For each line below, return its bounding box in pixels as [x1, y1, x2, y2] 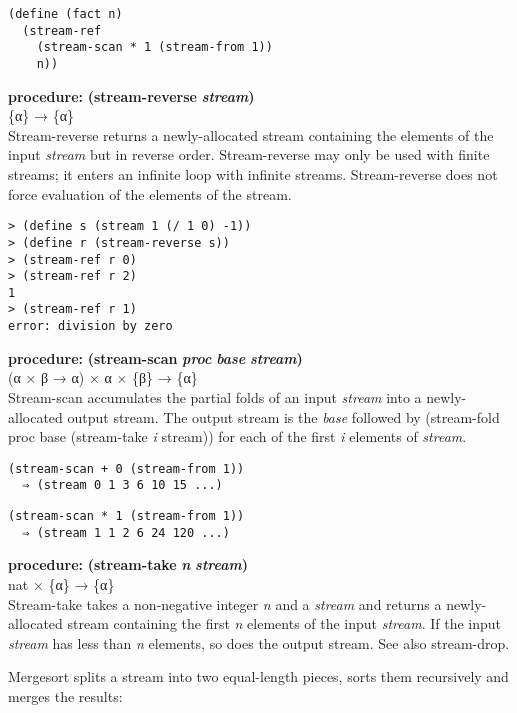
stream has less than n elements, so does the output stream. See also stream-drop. [8, 632, 510, 653]
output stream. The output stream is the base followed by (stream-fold [67, 406, 500, 427]
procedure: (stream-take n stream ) [8, 554, 248, 575]
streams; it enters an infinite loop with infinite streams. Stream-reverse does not [8, 164, 498, 184]
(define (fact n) [8, 7, 123, 21]
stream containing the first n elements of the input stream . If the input [67, 613, 501, 634]
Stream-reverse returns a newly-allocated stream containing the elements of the [8, 124, 494, 145]
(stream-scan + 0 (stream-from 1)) [8, 461, 245, 476]
